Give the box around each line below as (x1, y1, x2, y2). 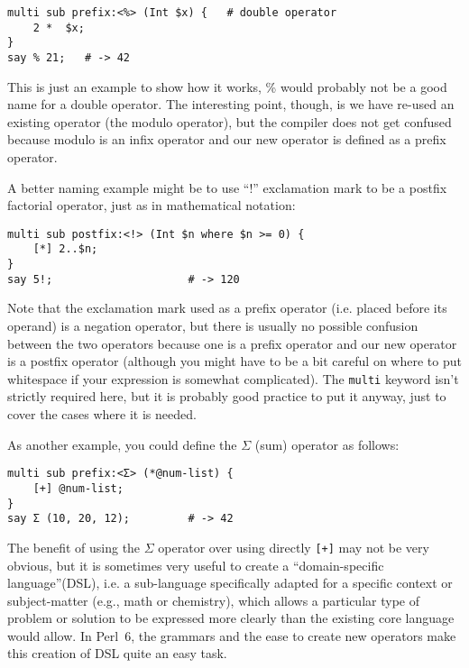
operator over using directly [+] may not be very (158, 537, 429, 556)
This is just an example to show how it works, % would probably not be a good (7, 77, 447, 96)
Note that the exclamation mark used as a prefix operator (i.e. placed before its (7, 298, 447, 317)
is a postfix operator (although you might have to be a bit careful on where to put (7, 352, 462, 371)
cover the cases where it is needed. (7, 405, 197, 424)
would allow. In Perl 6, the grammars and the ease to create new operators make (7, 626, 456, 645)
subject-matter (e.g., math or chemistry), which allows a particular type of (7, 590, 419, 609)
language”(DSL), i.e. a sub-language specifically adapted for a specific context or (7, 573, 453, 592)
